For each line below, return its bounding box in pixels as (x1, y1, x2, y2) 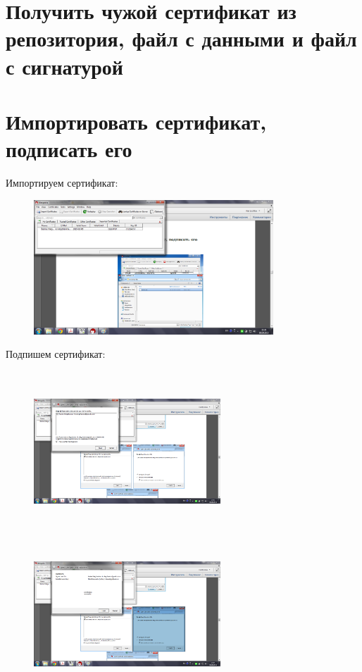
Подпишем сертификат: (6, 347, 106, 361)
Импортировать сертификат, (6, 106, 267, 135)
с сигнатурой (6, 51, 123, 80)
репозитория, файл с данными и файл (6, 24, 357, 53)
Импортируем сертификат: (6, 175, 118, 190)
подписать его (6, 135, 132, 163)
